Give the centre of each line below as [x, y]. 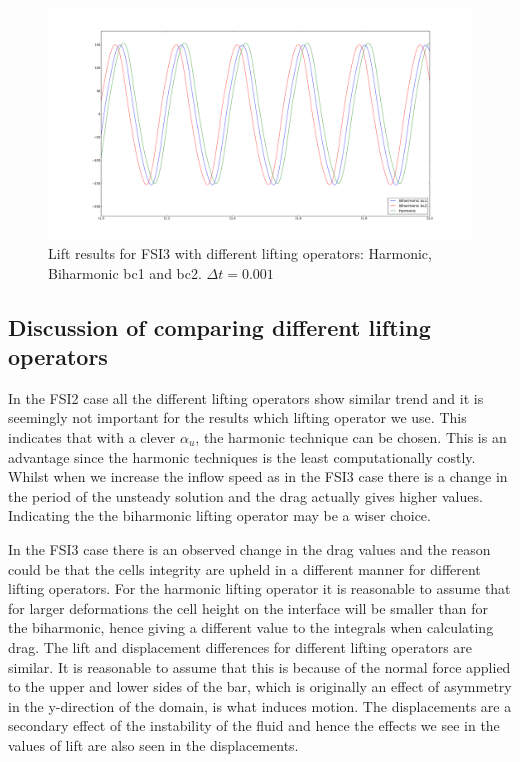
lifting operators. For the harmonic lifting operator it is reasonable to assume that [259, 588]
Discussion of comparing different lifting [219, 326]
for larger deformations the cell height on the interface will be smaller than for [248, 607]
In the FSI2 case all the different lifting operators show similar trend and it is [246, 397]
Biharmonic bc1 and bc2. [125, 272]
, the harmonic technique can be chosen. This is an [351, 437]
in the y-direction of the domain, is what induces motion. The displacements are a [260, 705]
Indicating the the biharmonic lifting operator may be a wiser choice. [219, 515]
